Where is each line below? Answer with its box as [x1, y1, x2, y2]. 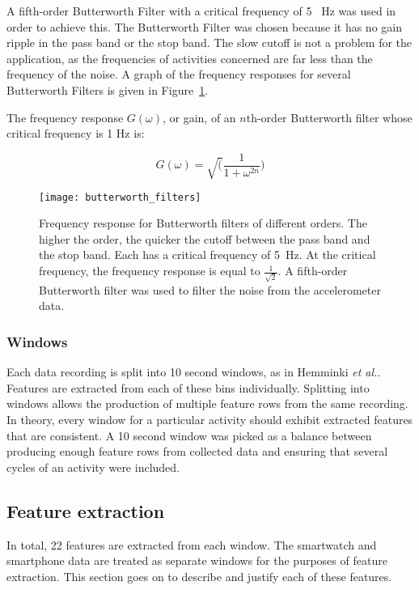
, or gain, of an [162, 108, 236, 125]
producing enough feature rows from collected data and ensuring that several [6, 443, 388, 460]
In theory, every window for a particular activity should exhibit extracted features [6, 410, 413, 427]
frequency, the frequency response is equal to [39, 262, 260, 279]
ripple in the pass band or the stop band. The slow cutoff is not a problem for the [6, 34, 413, 51]
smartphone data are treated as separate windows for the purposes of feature [6, 552, 387, 569]
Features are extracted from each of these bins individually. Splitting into [6, 379, 370, 396]
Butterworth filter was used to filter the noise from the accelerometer [39, 281, 381, 298]
